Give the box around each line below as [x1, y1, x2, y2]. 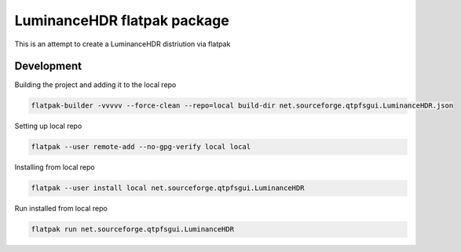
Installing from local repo [14, 163, 95, 172]
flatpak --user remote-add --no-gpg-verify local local [31, 142, 251, 152]
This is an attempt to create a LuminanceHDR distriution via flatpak [14, 39, 231, 49]
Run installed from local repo [14, 204, 108, 214]
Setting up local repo [14, 122, 82, 131]
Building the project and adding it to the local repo [14, 80, 177, 89]
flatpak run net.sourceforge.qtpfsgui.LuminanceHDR [31, 225, 235, 234]
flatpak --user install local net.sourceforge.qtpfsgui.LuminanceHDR [31, 184, 305, 192]
